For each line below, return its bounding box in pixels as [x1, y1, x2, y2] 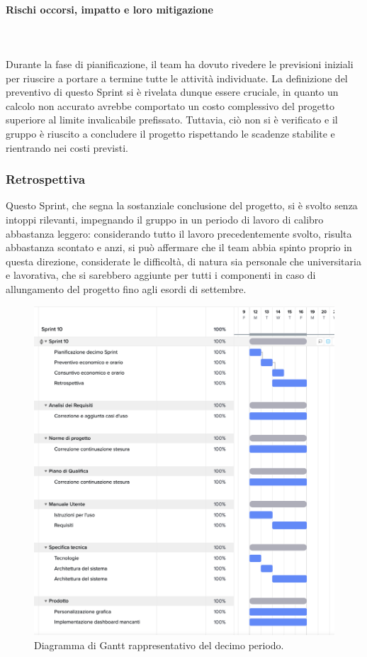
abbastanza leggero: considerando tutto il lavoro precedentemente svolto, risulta [6, 226, 352, 241]
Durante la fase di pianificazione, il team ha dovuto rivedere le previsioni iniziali [6, 56, 354, 71]
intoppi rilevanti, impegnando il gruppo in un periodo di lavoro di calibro [6, 211, 324, 226]
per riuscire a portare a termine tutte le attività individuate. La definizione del [6, 70, 348, 85]
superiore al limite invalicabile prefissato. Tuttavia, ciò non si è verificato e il [6, 112, 338, 127]
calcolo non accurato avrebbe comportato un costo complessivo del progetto [6, 98, 334, 113]
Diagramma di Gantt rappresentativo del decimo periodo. [34, 637, 284, 652]
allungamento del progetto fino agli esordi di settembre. [6, 281, 247, 296]
